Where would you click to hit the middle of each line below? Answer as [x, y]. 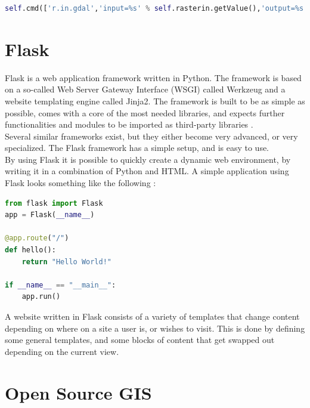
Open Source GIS [78, 392]
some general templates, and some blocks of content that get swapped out [140, 340]
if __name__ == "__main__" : [61, 285]
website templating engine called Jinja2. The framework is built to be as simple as [155, 101]
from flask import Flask [54, 203]
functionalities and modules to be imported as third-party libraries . [129, 124]
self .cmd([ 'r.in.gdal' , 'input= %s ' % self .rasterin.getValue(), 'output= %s [154, 8]
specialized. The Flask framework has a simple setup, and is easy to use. [137, 148]
